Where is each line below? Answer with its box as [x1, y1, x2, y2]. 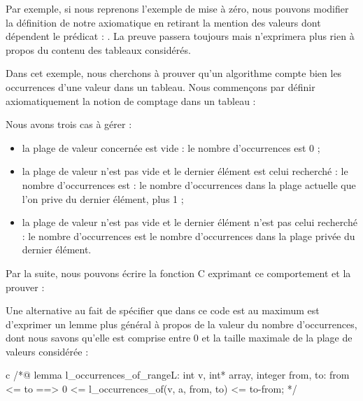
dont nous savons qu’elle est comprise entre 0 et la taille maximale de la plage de [6, 330, 353, 345]
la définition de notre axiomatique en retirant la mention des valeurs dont [6, 15, 321, 29]
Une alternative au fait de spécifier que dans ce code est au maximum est [6, 303, 320, 318]
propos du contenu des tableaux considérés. [6, 42, 191, 57]
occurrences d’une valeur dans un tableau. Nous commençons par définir [6, 79, 315, 94]
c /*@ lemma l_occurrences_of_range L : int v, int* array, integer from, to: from [6, 367, 350, 382]
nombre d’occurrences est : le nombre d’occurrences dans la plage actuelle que [22, 177, 356, 192]
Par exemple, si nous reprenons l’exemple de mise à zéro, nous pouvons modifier [6, 1, 349, 15]
